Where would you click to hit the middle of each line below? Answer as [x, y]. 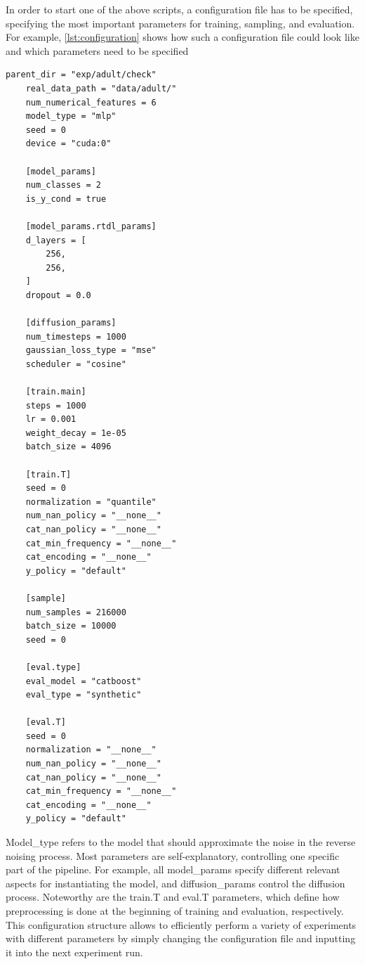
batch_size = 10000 [71, 626]
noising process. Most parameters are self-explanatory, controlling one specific [173, 855]
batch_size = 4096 [68, 447]
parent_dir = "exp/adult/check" [81, 75]
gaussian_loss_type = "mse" [91, 351]
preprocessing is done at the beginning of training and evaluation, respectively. [175, 911]
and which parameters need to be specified [97, 50]
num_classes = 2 [64, 185]
